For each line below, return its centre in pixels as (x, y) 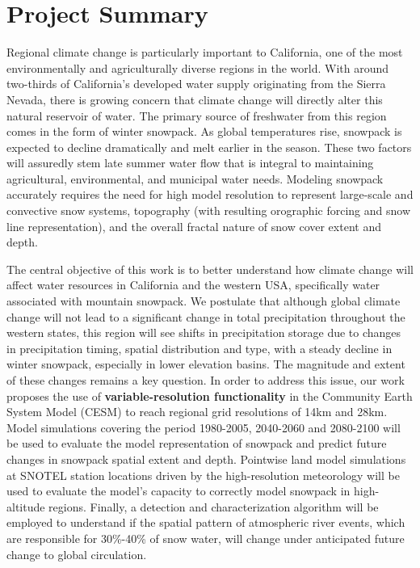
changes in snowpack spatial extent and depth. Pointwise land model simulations (206, 459)
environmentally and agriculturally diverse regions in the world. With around (198, 67)
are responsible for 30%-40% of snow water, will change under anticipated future (206, 538)
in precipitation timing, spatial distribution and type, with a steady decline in (199, 348)
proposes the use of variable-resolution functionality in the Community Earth (210, 395)
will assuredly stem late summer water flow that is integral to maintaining (190, 163)
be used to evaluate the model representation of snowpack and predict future (197, 443)
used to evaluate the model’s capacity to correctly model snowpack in (178, 491)
